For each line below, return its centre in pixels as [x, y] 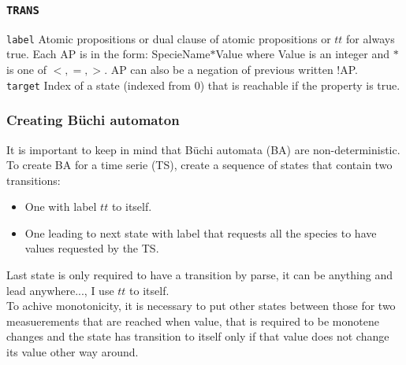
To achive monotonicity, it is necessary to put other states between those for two [201, 306]
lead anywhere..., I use [60, 290]
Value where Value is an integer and [303, 54]
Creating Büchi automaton [93, 120]
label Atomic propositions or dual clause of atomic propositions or [169, 38]
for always [371, 38]
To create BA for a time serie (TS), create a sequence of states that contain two [199, 165]
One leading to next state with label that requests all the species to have [201, 232]
